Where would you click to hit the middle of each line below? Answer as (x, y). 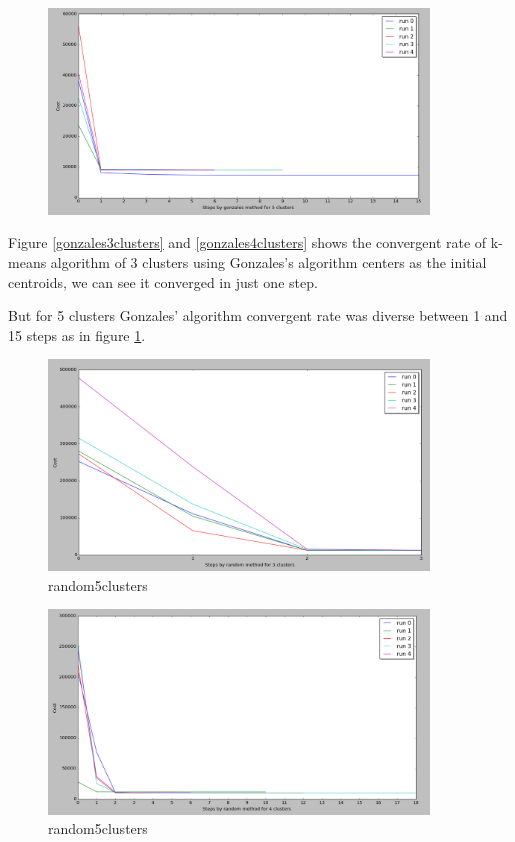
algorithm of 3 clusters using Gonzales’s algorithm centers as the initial (268, 262)
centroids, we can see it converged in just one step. (163, 281)
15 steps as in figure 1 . (77, 334)
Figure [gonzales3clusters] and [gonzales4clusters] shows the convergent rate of (247, 242)
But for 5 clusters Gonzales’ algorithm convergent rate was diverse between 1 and (258, 315)
